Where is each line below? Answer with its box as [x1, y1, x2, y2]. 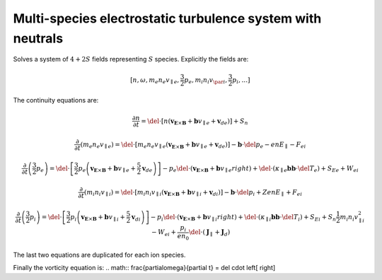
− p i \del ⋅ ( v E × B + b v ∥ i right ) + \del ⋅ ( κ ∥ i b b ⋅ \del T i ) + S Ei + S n [150, 213, 337, 223]
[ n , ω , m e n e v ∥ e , [129, 76, 180, 85]
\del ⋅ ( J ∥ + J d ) [188, 228, 231, 238]
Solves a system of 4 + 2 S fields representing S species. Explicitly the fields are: [13, 55, 249, 64]
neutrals [13, 30, 64, 46]
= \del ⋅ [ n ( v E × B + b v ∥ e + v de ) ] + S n [141, 117, 248, 127]
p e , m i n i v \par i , [184, 76, 228, 85]
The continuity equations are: [13, 96, 99, 105]
